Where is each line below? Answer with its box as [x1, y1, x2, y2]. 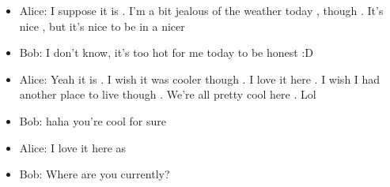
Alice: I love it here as [19, 139, 127, 155]
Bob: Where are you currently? [19, 166, 170, 182]
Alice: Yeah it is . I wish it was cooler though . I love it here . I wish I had [19, 70, 381, 87]
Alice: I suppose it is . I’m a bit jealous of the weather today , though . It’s [19, 2, 384, 18]
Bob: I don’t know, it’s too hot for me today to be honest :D [19, 44, 313, 61]
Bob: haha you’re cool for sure [19, 112, 166, 129]
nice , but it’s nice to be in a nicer [19, 17, 185, 34]
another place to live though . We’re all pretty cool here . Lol [19, 86, 316, 103]
